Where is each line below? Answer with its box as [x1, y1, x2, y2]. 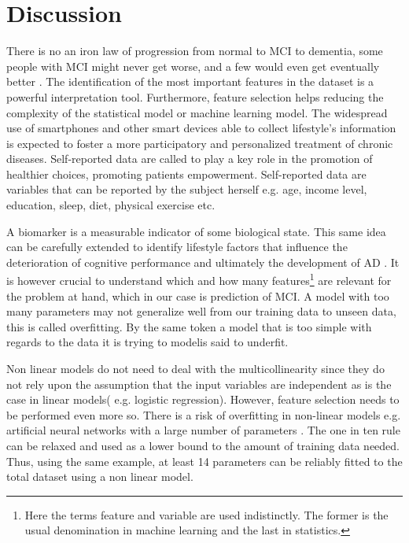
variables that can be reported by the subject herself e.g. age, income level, [6, 181, 367, 198]
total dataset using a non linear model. [6, 468, 193, 485]
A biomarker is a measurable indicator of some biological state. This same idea [6, 223, 386, 239]
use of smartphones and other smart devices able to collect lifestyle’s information [6, 120, 396, 136]
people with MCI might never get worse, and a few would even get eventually [6, 57, 380, 74]
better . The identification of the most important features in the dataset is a [6, 73, 374, 90]
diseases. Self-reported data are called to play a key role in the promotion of [6, 150, 373, 167]
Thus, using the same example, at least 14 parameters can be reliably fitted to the [6, 452, 403, 469]
